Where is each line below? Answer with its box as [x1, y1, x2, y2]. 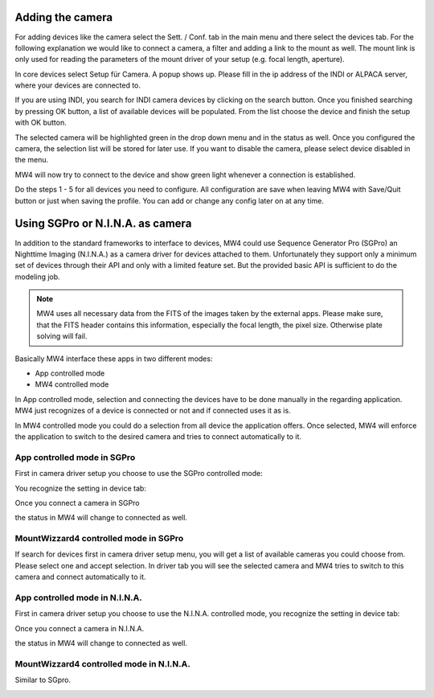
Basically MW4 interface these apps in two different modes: [14, 354, 213, 363]
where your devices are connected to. [14, 80, 141, 90]
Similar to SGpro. [14, 675, 72, 685]
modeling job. [14, 272, 60, 281]
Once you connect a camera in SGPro [14, 498, 140, 507]
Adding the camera [14, 10, 113, 24]
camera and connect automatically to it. [14, 572, 146, 582]
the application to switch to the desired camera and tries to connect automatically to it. [14, 431, 301, 441]
